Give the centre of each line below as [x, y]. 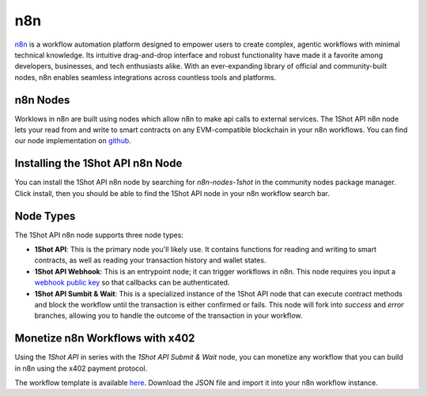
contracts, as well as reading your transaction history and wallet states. [150, 260]
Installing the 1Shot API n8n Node [98, 163]
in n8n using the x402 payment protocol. [81, 368]
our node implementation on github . [73, 141]
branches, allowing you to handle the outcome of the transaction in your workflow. [168, 315]
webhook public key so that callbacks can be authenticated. [132, 283]
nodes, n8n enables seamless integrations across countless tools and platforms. [145, 77]
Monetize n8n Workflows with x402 [105, 339]
